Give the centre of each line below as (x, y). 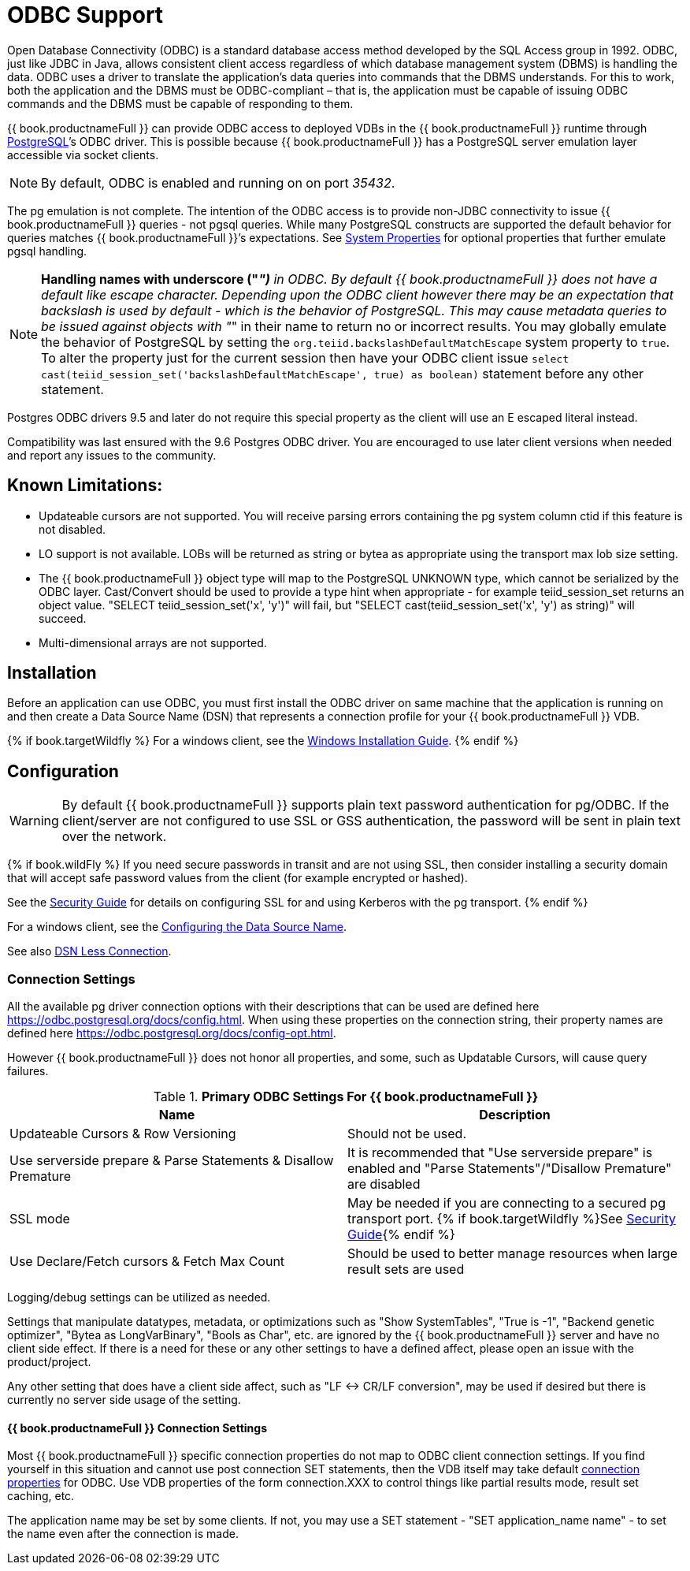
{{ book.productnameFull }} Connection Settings (137, 1428)
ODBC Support (85, 15)
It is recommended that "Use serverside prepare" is (500, 1153)
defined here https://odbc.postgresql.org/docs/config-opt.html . (172, 1033)
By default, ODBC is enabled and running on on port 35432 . (218, 182)
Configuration (63, 771)
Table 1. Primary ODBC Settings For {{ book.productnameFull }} (346, 1097)
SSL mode (40, 1219)
